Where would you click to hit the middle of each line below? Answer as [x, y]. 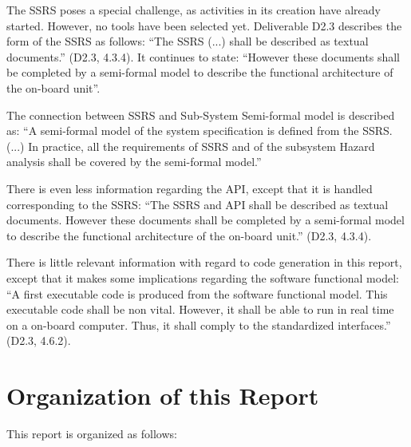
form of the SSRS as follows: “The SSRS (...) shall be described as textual [188, 41]
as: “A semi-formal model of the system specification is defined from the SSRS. [200, 131]
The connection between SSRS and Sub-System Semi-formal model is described [201, 115]
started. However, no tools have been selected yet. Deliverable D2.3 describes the [204, 25]
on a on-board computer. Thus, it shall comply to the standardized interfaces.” [199, 324]
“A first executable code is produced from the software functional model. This [197, 293]
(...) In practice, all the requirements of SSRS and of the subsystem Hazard [191, 146]
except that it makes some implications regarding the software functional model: [203, 277]
